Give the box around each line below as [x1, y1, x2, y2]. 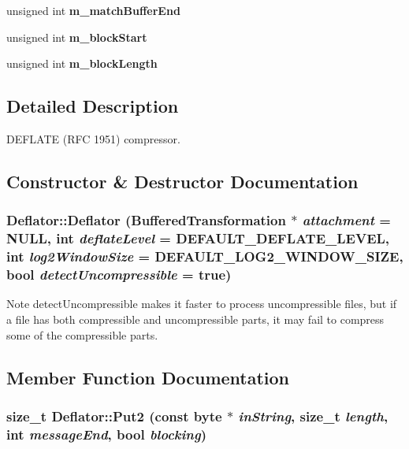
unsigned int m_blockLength [6, 55, 158, 72]
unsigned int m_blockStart [6, 28, 147, 45]
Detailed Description [6, 94, 179, 118]
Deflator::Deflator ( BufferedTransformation [6, 210, 286, 230]
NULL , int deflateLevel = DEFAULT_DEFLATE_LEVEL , [6, 228, 390, 248]
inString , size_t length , [238, 406, 389, 425]
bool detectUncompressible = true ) [6, 265, 232, 284]
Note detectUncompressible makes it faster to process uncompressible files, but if [6, 295, 397, 312]
